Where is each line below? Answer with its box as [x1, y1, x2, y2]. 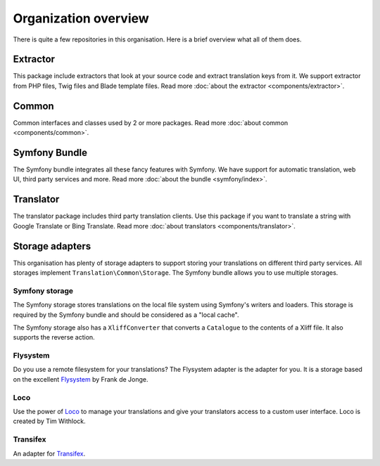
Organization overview [13, 11, 149, 26]
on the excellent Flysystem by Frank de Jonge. [13, 375, 148, 383]
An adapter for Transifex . [13, 449, 86, 458]
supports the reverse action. [13, 333, 95, 342]
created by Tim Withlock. [13, 417, 86, 425]
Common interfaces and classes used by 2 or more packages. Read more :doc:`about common [13, 118, 289, 127]
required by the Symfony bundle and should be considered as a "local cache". [13, 310, 239, 319]
